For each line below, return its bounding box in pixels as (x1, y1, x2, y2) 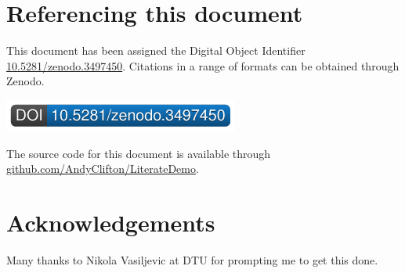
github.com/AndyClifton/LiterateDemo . (6, 160, 199, 177)
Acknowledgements (6, 206, 215, 238)
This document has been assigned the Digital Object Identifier (6, 42, 306, 59)
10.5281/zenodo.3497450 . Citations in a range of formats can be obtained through (6, 57, 400, 74)
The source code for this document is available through (6, 145, 271, 161)
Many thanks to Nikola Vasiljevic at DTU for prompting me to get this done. (6, 251, 378, 268)
